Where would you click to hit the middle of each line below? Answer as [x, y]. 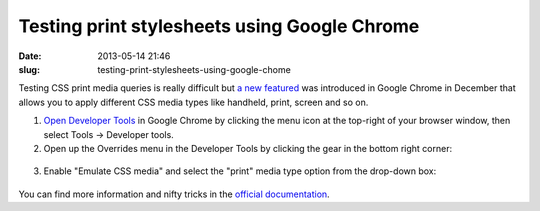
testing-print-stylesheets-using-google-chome [194, 69]
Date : [30, 56]
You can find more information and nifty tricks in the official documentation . [174, 194]
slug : [29, 69]
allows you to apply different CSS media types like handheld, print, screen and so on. [193, 102]
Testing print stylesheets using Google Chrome [219, 26]
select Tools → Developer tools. [108, 134]
